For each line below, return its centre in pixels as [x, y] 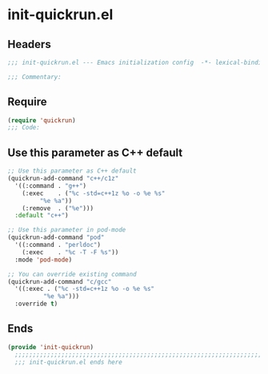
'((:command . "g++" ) [51, 185]
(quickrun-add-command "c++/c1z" [63, 178]
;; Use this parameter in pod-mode [67, 230]
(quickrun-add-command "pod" [56, 237]
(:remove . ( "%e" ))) [58, 208]
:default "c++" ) [42, 216]
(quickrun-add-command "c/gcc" [60, 281]
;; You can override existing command [72, 274]
